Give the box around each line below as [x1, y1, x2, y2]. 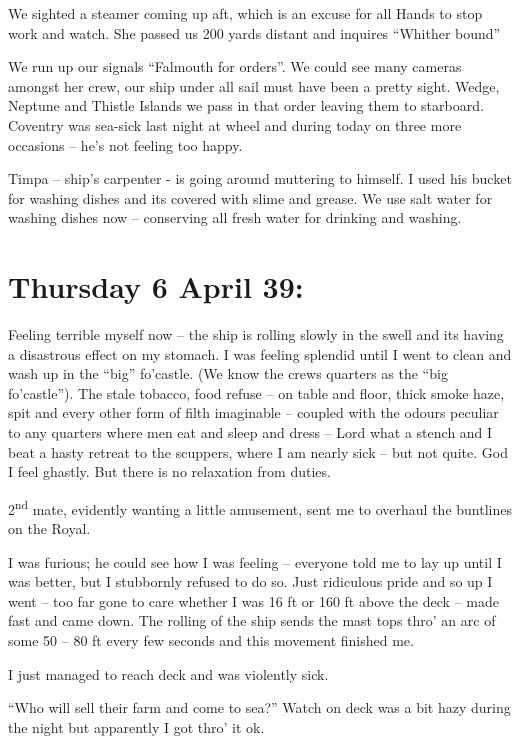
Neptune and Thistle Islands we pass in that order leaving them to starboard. [8, 95, 484, 116]
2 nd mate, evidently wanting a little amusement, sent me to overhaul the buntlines [8, 495, 512, 519]
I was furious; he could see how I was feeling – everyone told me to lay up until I [8, 551, 502, 572]
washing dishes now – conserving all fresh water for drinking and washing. [8, 207, 462, 228]
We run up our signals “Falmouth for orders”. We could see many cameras [8, 56, 462, 77]
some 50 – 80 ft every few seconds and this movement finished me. [8, 630, 414, 651]
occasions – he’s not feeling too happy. [8, 134, 243, 155]
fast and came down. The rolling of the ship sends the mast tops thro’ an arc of [8, 610, 496, 631]
